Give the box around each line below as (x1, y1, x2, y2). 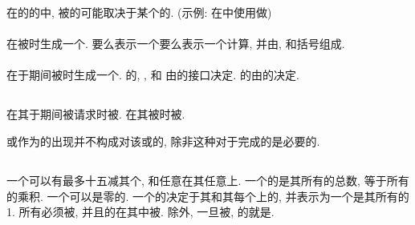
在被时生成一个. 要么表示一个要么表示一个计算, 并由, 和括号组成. (6, 35, 345, 52)
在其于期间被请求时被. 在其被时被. (6, 106, 185, 123)
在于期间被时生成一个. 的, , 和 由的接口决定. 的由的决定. (6, 66, 299, 83)
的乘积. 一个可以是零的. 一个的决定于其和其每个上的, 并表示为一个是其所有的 (6, 187, 409, 204)
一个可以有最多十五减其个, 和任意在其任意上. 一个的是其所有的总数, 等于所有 (6, 171, 409, 188)
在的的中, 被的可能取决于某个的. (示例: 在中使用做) (6, 4, 272, 20)
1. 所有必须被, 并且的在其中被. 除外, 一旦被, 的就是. (6, 203, 275, 220)
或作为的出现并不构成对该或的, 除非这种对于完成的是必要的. (6, 132, 320, 149)
